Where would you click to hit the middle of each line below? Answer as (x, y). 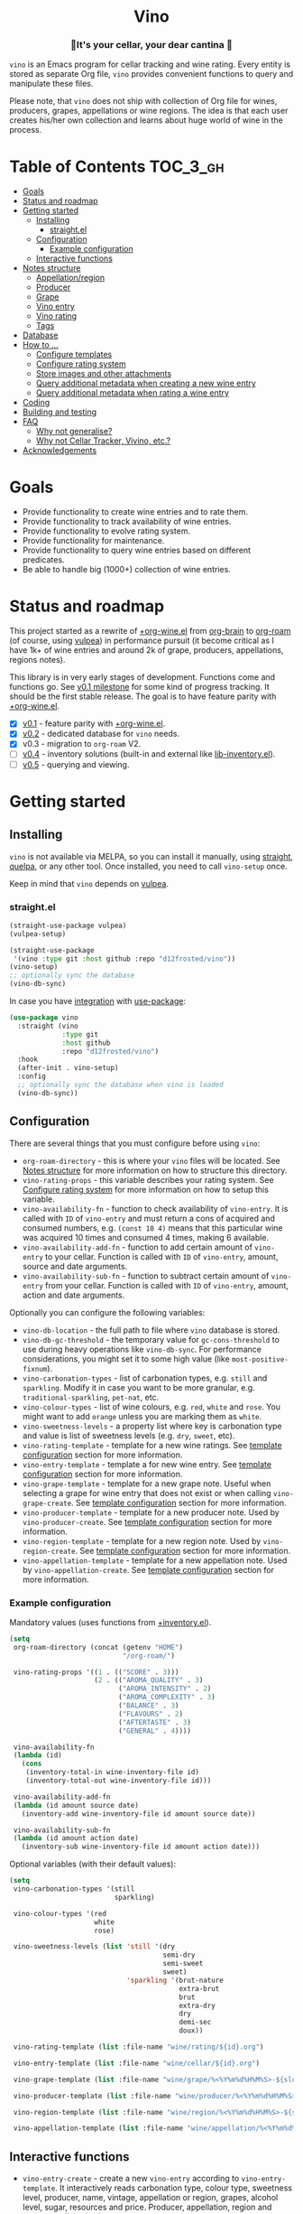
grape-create (47, 1503)
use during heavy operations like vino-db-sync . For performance (142, 1349)
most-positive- (260, 1359)
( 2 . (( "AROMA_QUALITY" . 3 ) (149, 1680)
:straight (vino (48, 1026)
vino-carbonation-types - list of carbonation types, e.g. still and (145, 1378)
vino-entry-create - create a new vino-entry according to (131, 2179)
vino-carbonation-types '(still (74, 1889)
